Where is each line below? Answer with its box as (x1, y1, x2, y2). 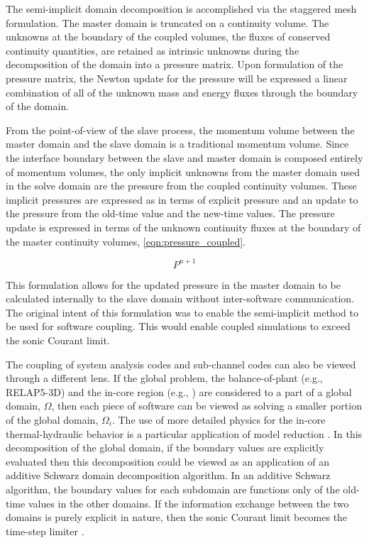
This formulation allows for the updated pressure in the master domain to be (6, 277, 341, 292)
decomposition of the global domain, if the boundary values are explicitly (6, 440, 324, 455)
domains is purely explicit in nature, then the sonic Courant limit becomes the (6, 510, 348, 525)
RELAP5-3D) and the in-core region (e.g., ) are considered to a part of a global (6, 384, 352, 399)
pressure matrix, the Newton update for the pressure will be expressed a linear (6, 70, 348, 85)
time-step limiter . (6, 523, 84, 538)
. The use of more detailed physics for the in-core (111, 412, 326, 427)
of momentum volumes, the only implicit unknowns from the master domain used (6, 164, 360, 179)
